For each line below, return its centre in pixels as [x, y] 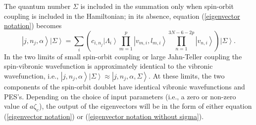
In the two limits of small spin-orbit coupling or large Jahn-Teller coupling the [123, 56]
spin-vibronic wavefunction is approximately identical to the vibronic [108, 66]
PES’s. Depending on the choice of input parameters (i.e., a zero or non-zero [120, 96]
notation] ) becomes [33, 25]
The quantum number [37, 6]
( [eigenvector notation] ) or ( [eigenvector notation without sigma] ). [104, 116]
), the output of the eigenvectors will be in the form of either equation [146, 106]
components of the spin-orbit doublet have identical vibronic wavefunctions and [125, 86]
